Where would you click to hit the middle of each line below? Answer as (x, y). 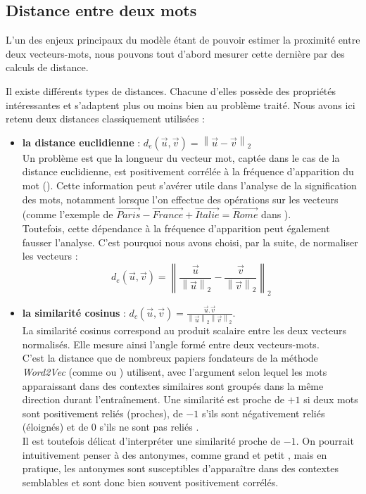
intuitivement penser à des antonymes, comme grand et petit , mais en (175, 454)
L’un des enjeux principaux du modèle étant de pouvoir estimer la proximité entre (183, 40)
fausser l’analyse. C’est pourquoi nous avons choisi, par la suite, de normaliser (190, 242)
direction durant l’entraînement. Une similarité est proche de (153, 399)
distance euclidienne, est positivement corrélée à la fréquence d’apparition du (188, 171)
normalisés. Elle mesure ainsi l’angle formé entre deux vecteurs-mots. (171, 344)
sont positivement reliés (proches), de (102, 413)
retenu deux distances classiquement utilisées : (105, 119)
